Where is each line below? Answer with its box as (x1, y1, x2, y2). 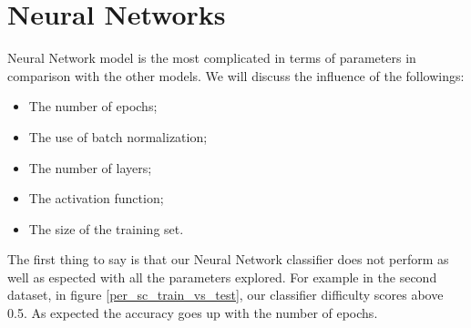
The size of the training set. (28, 219, 184, 238)
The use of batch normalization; (28, 127, 208, 146)
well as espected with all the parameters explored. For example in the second (7, 267, 437, 286)
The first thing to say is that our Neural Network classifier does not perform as (7, 250, 449, 269)
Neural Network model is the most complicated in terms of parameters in (7, 48, 416, 67)
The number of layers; (28, 158, 152, 177)
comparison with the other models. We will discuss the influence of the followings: (7, 66, 465, 85)
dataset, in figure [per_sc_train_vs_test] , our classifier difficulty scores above (7, 285, 444, 304)
